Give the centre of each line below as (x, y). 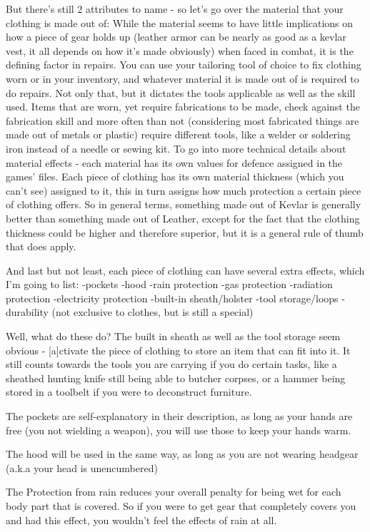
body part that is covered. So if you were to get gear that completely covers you (181, 506)
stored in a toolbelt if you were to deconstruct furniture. (129, 392)
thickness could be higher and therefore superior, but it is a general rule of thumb (185, 232)
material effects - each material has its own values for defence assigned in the (174, 162)
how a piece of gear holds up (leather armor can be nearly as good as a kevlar (176, 37)
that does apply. (41, 246)
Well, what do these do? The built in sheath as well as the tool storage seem (173, 336)
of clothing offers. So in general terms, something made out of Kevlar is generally (184, 204)
